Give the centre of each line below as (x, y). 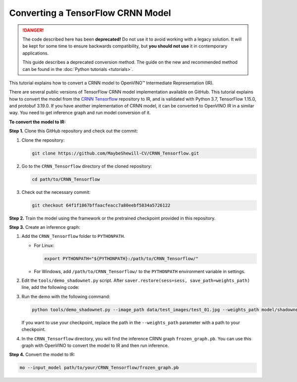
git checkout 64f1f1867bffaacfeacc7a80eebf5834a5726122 (101, 205)
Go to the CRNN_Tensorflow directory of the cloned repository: (87, 166)
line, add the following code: (50, 287)
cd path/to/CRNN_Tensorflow (66, 179)
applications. (36, 53)
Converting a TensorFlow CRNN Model (90, 13)
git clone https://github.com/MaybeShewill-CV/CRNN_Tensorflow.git (116, 153)
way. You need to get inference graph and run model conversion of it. (80, 113)
